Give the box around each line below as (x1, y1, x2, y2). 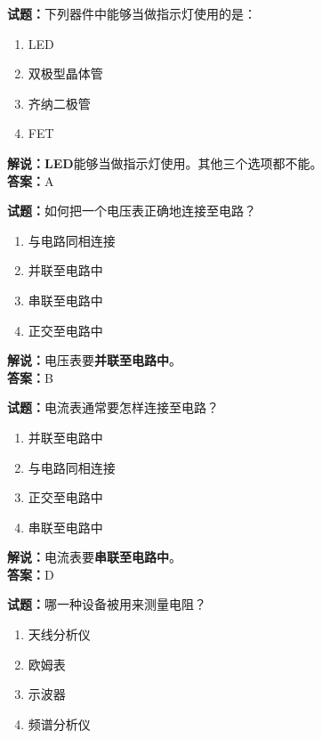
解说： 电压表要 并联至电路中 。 (7, 351, 181, 369)
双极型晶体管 (28, 64, 103, 83)
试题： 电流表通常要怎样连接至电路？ (7, 398, 219, 417)
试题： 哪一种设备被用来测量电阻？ (7, 595, 206, 613)
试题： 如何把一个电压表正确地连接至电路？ (7, 201, 256, 220)
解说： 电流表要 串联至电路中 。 (7, 548, 181, 566)
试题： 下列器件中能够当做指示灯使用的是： (7, 4, 256, 22)
